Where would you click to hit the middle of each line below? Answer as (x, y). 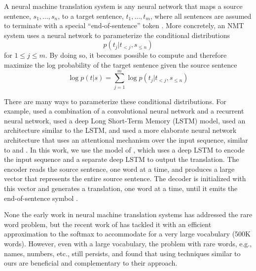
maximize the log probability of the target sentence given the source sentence (121, 64)
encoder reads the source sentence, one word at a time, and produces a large (119, 169)
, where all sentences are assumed (201, 16)
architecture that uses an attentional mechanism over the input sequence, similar (126, 140)
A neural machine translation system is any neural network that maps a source (123, 6)
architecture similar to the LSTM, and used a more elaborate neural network (120, 130)
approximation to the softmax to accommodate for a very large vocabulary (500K (127, 234)
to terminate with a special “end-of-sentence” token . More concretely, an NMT (124, 25)
